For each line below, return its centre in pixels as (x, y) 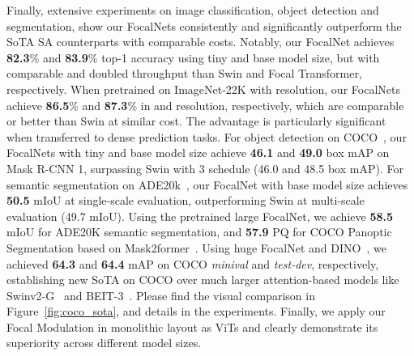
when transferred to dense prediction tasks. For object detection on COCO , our (207, 136)
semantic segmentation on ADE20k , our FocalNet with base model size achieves (207, 184)
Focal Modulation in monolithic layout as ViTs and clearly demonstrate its (192, 326)
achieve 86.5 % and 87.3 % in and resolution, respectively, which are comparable (205, 105)
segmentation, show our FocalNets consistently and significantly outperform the (204, 25)
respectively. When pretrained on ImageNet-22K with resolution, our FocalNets (203, 89)
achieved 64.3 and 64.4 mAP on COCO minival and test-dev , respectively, (193, 263)
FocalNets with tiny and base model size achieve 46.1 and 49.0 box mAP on (198, 153)
